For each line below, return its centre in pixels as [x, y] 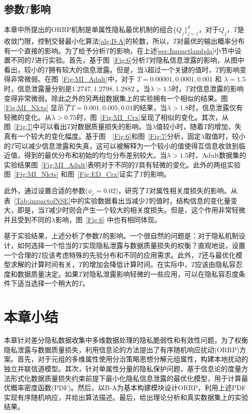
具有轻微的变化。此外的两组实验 [190, 164]
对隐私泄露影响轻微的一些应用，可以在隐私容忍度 [161, 273]
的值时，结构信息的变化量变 [193, 200]
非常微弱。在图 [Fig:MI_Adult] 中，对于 [73, 79]
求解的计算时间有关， [44, 264]
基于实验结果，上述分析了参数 [51, 236]
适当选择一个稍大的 [48, 283]
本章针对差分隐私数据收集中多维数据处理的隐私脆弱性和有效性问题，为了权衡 [126, 340]
